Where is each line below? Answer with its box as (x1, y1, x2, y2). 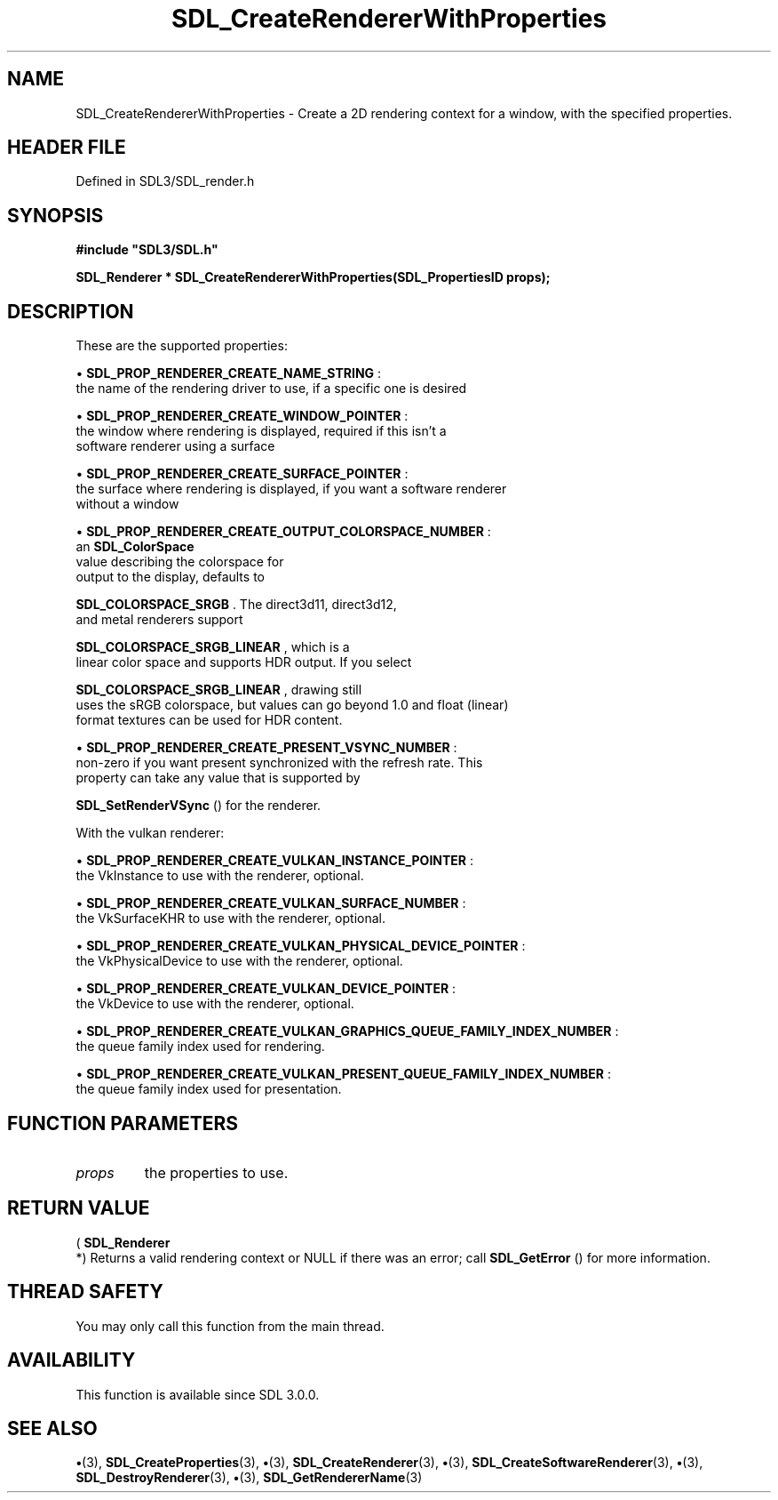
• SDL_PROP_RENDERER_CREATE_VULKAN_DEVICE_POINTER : (75, 981, 456, 997)
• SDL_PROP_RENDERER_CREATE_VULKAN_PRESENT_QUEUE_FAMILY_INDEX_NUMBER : (75, 1066, 611, 1082)
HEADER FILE (7, 136, 126, 159)
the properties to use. (144, 1163, 289, 1182)
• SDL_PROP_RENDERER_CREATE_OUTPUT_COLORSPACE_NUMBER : (75, 524, 491, 540)
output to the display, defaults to (75, 569, 265, 585)
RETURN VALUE (7, 1197, 150, 1220)
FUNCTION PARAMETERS (7, 1111, 238, 1135)
